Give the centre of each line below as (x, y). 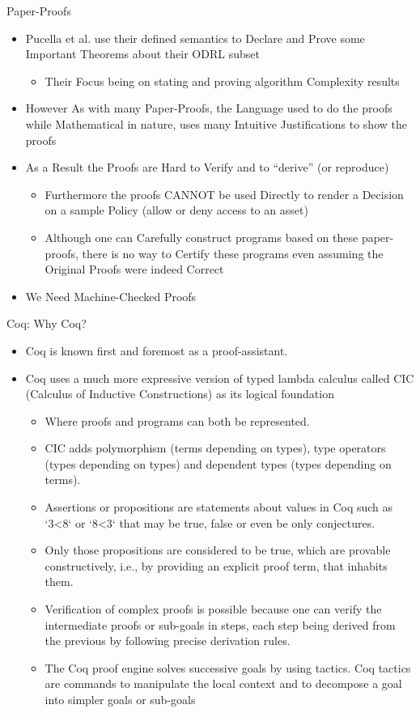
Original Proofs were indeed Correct (134, 269)
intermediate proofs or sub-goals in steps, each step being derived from (220, 624)
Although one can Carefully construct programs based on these (202, 237)
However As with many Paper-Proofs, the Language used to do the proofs (209, 108)
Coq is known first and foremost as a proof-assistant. (157, 350)
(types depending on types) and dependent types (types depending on (218, 463)
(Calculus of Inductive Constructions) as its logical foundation (180, 394)
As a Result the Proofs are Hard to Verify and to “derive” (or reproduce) (207, 167)
